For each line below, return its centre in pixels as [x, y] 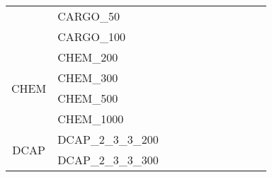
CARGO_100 [92, 36]
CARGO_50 [89, 16]
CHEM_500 [88, 98]
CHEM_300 [88, 78]
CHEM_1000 [91, 119]
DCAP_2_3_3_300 [108, 160]
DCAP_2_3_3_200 [108, 139]
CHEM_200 [88, 57]
